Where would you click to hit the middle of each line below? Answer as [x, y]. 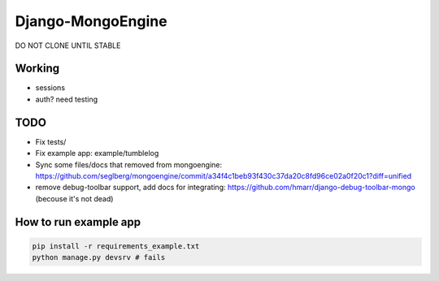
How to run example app [78, 222]
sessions [50, 88]
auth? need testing [67, 99]
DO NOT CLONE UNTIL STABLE [68, 45]
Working [37, 69]
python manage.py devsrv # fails [99, 257]
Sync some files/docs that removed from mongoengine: [129, 164]
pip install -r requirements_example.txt [116, 246]
